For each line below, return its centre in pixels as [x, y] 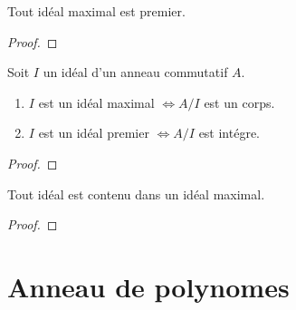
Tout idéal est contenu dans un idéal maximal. [136, 194]
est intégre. [229, 133]
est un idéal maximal [96, 102]
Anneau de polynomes [148, 286]
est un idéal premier [94, 133]
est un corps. [239, 102]
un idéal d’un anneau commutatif [135, 72]
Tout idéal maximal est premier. [96, 11]
